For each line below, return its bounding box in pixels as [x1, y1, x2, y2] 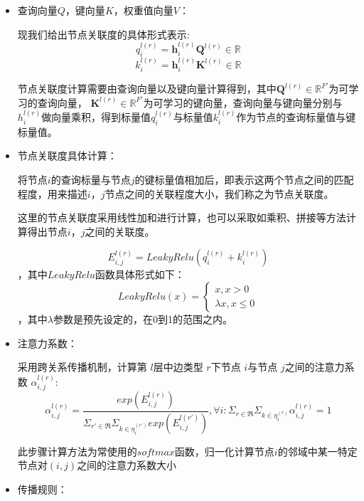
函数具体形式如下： [95, 267, 185, 282]
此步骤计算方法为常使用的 [17, 443, 137, 458]
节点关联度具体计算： [17, 148, 117, 163]
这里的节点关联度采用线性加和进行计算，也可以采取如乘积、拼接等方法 [17, 210, 346, 225]
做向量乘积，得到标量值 [41, 110, 151, 125]
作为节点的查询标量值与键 [236, 110, 356, 125]
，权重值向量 [113, 3, 173, 17]
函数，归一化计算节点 [174, 443, 274, 458]
